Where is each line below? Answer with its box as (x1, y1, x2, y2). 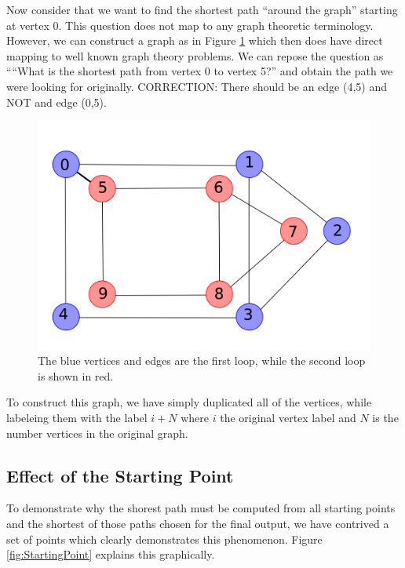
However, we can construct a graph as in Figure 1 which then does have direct (6, 32, 383, 49)
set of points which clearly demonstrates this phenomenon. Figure (6, 530, 323, 547)
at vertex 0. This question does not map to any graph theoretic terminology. (6, 16, 374, 33)
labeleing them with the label (6, 410, 148, 426)
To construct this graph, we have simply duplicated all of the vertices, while (6, 394, 372, 410)
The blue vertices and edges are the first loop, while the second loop (38, 352, 366, 369)
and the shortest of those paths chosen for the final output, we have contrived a (6, 515, 389, 532)
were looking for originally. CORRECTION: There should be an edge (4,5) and (6, 78, 388, 94)
